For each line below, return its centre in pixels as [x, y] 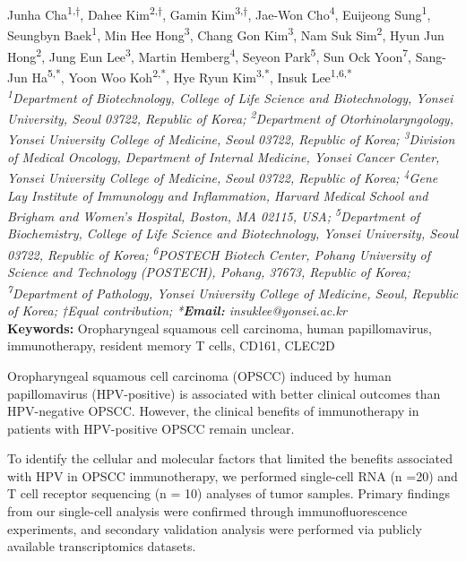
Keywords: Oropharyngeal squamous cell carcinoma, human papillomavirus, [220, 328]
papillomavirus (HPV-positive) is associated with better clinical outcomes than [224, 393]
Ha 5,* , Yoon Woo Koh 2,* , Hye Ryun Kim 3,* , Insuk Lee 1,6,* [192, 75]
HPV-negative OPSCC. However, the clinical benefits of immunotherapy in [213, 411]
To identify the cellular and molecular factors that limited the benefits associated [230, 458]
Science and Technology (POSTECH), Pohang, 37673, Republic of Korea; [209, 272]
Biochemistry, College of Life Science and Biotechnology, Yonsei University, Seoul [233, 233]
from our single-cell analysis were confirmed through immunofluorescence [207, 511]
